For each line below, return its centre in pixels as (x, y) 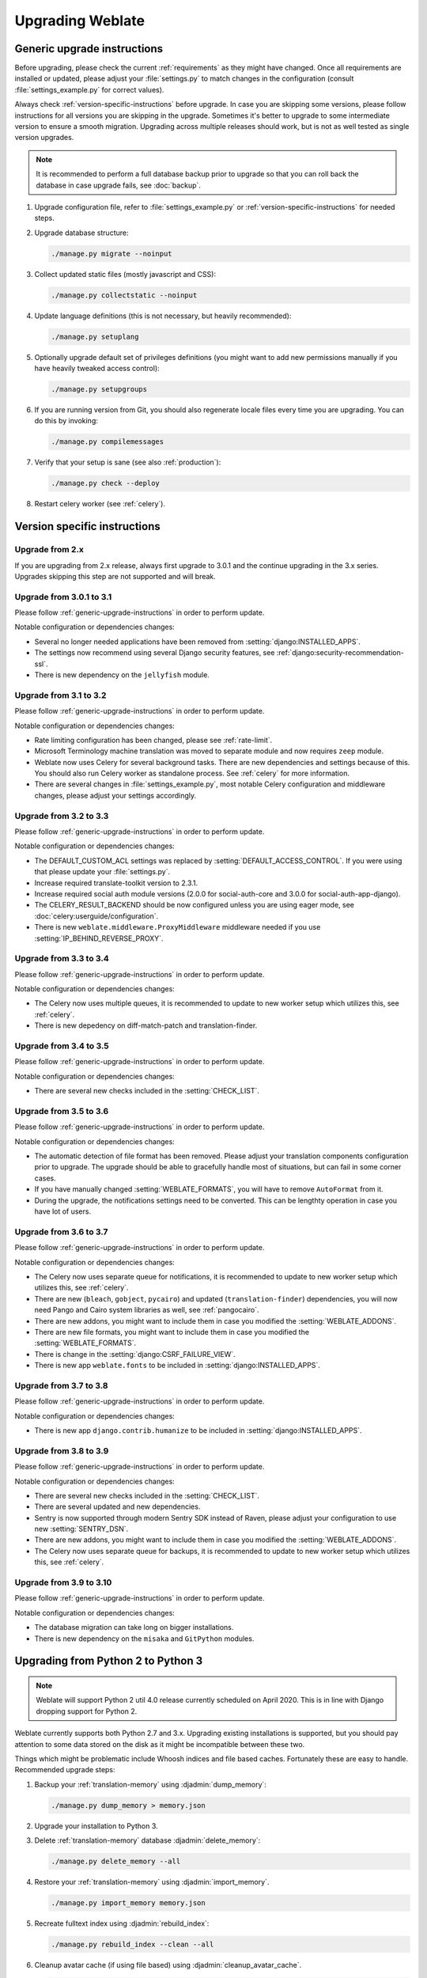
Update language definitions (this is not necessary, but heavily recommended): (163, 316)
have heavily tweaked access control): (97, 369)
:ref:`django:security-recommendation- (340, 653)
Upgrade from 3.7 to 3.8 (61, 1385)
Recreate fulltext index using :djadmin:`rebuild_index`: (122, 1923)
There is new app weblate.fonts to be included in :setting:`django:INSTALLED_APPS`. (177, 1366)
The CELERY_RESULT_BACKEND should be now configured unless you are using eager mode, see (195, 905)
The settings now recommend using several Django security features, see (155, 653)
